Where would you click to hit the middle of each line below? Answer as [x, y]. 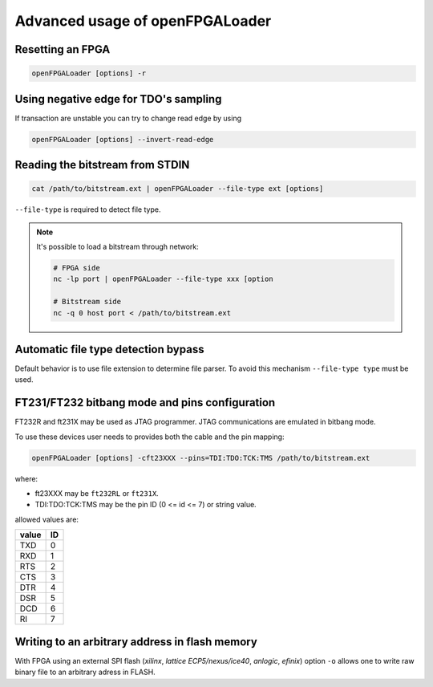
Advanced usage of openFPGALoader [143, 21]
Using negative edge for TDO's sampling [118, 99]
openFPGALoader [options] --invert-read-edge [123, 139]
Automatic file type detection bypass [109, 349]
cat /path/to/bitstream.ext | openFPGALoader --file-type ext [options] [178, 189]
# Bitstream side [87, 302]
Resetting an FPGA [63, 49]
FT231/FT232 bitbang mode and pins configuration [145, 402]
